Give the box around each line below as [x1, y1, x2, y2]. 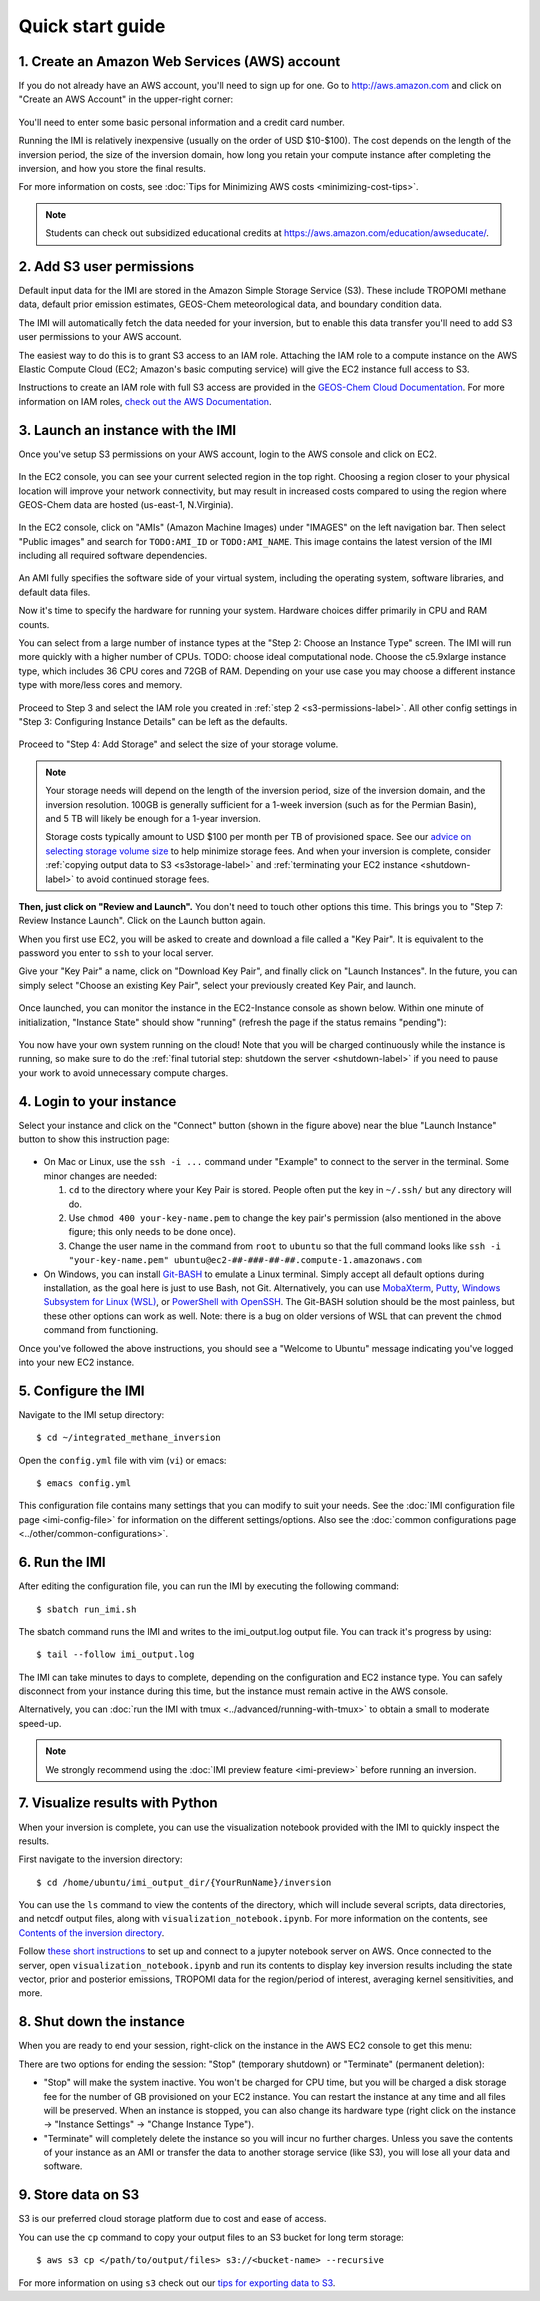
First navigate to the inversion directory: [18, 1853, 184, 1865]
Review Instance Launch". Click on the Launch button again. [18, 915, 266, 927]
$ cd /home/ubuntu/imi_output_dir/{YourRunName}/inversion [36, 1876, 332, 1888]
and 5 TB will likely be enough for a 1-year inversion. [45, 812, 261, 824]
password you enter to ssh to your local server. [18, 947, 214, 959]
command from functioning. [43, 1324, 159, 1336]
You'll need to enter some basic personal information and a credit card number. [18, 116, 345, 128]
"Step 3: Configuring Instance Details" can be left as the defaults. [18, 715, 288, 727]
